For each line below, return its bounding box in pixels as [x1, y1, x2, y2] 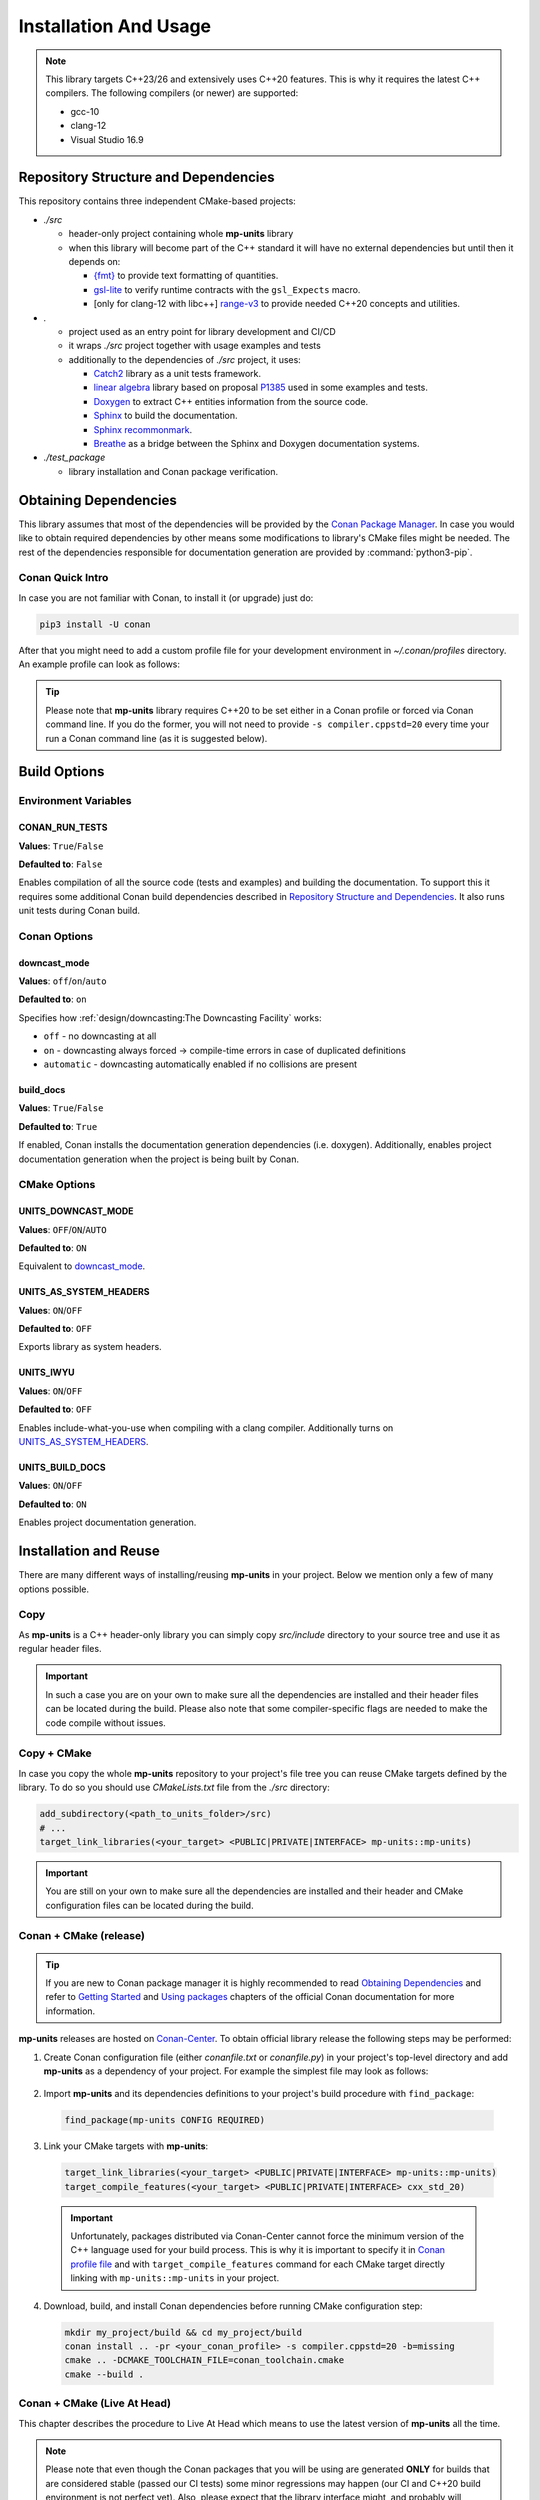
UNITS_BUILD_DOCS [18, 1461, 106, 1474]
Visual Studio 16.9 [70, 133, 144, 145]
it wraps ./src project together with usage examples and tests [68, 340, 322, 352]
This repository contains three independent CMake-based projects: [18, 195, 297, 207]
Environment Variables [18, 794, 132, 808]
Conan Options [18, 929, 94, 943]
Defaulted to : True [18, 1120, 98, 1132]
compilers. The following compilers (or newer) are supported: [45, 87, 299, 99]
